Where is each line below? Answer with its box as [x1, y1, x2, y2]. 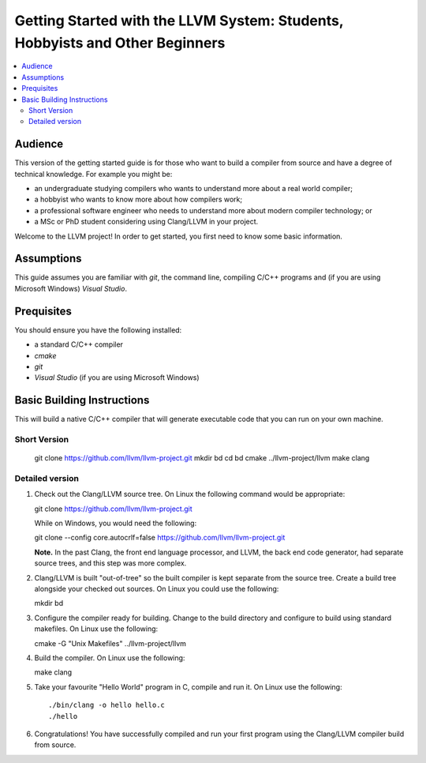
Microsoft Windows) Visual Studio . [14, 284, 128, 293]
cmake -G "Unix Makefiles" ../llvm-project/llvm [34, 638, 187, 648]
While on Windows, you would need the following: [34, 518, 197, 528]
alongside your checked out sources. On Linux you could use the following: [34, 584, 279, 594]
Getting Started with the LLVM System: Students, [14, 12, 344, 29]
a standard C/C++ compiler [34, 340, 124, 349]
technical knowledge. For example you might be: [14, 169, 173, 179]
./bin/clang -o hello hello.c [48, 701, 166, 710]
